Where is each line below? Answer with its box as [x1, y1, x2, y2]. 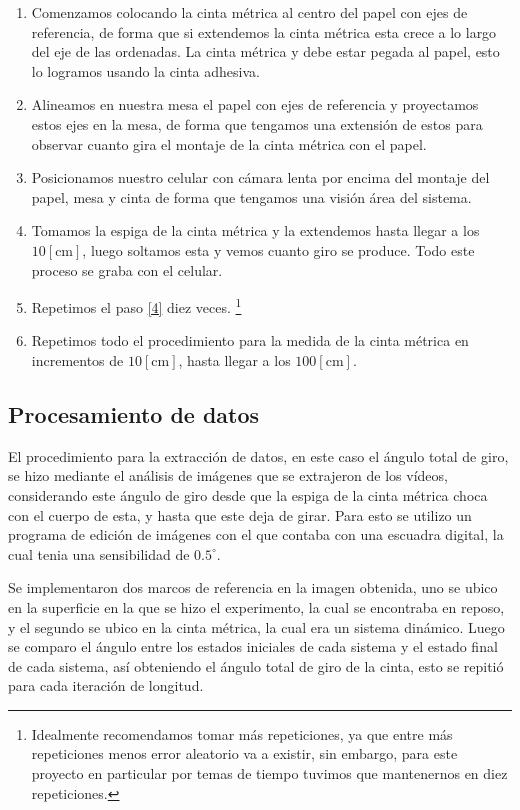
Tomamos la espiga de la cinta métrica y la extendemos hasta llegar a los [31, 220, 480, 241]
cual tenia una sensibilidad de [8, 543, 190, 564]
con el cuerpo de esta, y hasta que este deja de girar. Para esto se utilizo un [8, 504, 472, 525]
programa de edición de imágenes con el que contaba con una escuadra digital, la [8, 524, 504, 545]
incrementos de [31, 349, 124, 370]
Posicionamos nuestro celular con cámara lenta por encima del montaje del [31, 167, 490, 188]
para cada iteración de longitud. [8, 675, 204, 696]
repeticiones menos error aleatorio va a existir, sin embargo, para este [31, 743, 458, 764]
